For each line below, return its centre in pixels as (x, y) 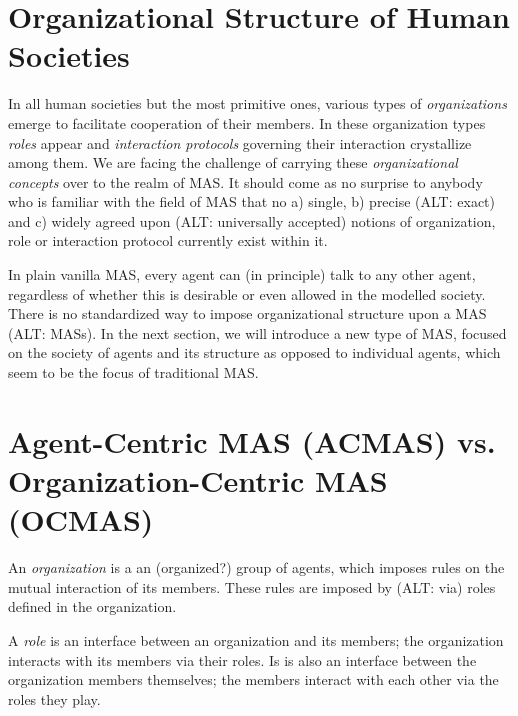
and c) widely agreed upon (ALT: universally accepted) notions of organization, (252, 220)
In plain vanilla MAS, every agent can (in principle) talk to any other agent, (242, 274)
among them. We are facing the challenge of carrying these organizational (233, 162)
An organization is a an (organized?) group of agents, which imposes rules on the (256, 567)
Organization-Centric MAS (198, 480)
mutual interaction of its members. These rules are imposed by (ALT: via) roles (252, 586)
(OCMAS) (81, 519)
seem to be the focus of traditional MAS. (133, 372)
